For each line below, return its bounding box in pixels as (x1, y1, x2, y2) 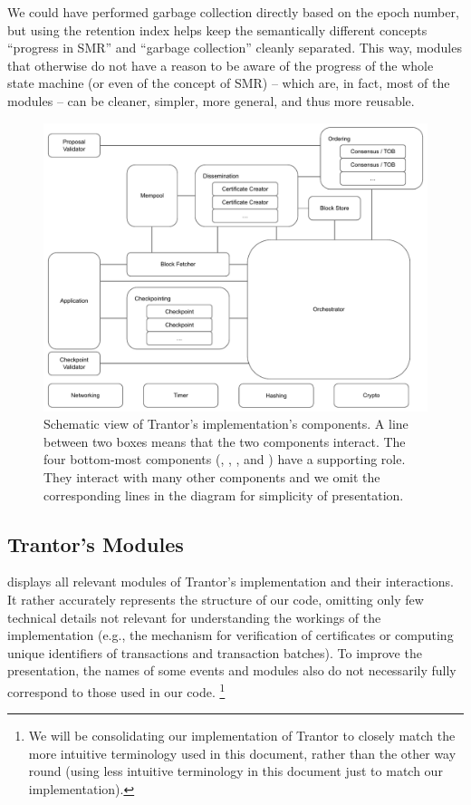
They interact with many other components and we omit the (43, 467, 380, 486)
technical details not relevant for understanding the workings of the (7, 607, 381, 626)
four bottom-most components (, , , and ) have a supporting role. (43, 450, 406, 469)
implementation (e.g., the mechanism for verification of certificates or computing (7, 626, 454, 645)
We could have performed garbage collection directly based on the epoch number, (7, 3, 459, 21)
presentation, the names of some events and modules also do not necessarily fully (7, 661, 457, 680)
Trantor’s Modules (7, 529, 184, 558)
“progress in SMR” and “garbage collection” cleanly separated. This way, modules (7, 38, 462, 57)
